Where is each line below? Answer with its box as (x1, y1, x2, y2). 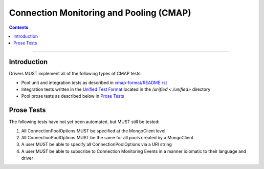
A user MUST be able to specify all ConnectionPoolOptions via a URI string (21, 142, 172, 148)
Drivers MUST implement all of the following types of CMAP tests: (9, 71, 142, 77)
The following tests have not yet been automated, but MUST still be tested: (9, 119, 160, 125)
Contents (9, 24, 29, 30)
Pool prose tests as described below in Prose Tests (21, 93, 125, 99)
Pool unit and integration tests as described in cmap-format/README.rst (21, 80, 167, 85)
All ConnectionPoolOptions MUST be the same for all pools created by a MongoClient (21, 135, 194, 141)
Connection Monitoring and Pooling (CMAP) (9, 7, 192, 18)
